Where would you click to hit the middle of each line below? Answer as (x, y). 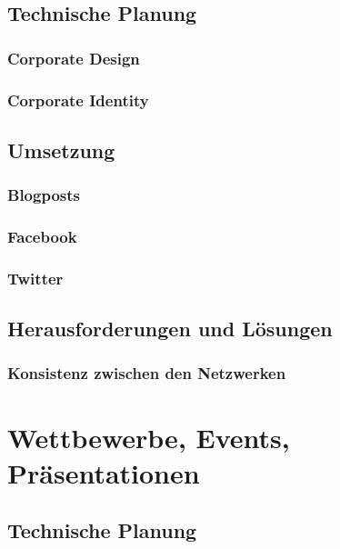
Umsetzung (61, 150)
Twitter (35, 278)
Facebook (42, 237)
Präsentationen (104, 472)
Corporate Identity (78, 100)
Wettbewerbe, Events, (149, 437)
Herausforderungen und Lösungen (170, 329)
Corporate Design (74, 58)
